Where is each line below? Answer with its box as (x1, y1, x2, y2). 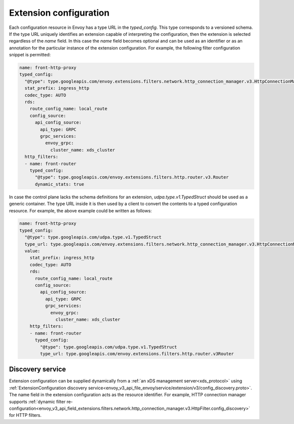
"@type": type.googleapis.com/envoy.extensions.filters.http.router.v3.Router (35, 174, 229, 180)
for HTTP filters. (9, 412, 42, 418)
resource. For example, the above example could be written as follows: (9, 208, 152, 213)
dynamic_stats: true (35, 181, 84, 187)
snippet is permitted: (9, 52, 51, 58)
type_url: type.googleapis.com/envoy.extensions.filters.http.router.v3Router (40, 351, 234, 356)
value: (24, 248, 41, 254)
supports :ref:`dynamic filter (9, 399, 66, 404)
